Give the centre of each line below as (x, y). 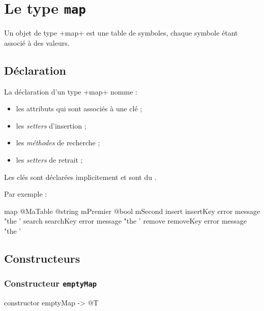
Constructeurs (42, 258)
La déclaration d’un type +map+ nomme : (71, 91)
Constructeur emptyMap (51, 283)
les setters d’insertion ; (51, 125)
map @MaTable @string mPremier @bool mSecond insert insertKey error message (132, 211)
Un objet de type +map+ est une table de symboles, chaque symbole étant (121, 33)
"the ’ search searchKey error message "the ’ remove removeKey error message (126, 221)
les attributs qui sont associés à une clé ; (79, 108)
